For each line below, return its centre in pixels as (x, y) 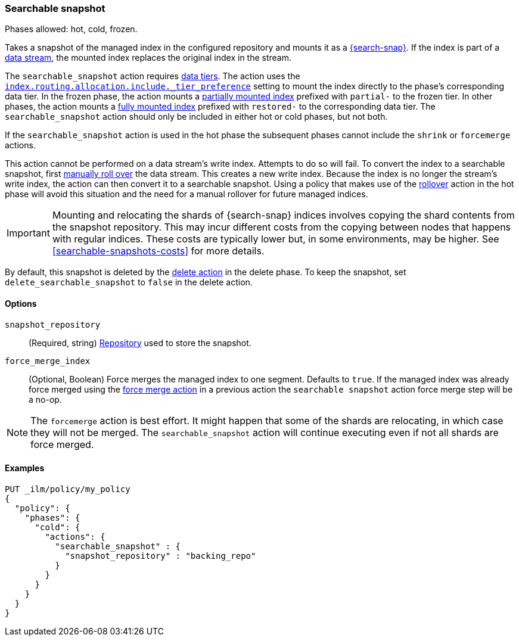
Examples (25, 468)
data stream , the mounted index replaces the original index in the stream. (148, 58)
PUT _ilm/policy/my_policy (68, 489)
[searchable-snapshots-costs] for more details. (158, 251)
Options (21, 303)
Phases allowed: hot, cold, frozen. (71, 29)
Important (28, 233)
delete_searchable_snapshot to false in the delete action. (129, 282)
